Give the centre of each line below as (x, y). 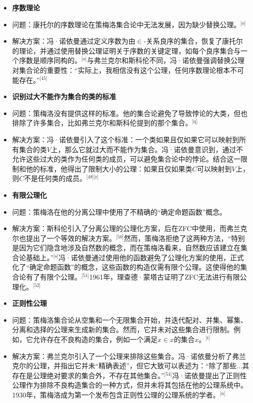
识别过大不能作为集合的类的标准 (64, 96)
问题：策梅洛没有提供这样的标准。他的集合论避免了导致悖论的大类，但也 (130, 113)
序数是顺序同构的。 (50, 60)
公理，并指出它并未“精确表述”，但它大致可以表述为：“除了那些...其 (141, 366)
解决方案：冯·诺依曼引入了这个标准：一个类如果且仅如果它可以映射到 (126, 139)
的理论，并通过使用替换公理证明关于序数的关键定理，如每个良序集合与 (126, 50)
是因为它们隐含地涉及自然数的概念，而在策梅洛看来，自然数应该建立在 (126, 248)
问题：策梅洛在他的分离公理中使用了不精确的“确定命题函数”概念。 (119, 211)
